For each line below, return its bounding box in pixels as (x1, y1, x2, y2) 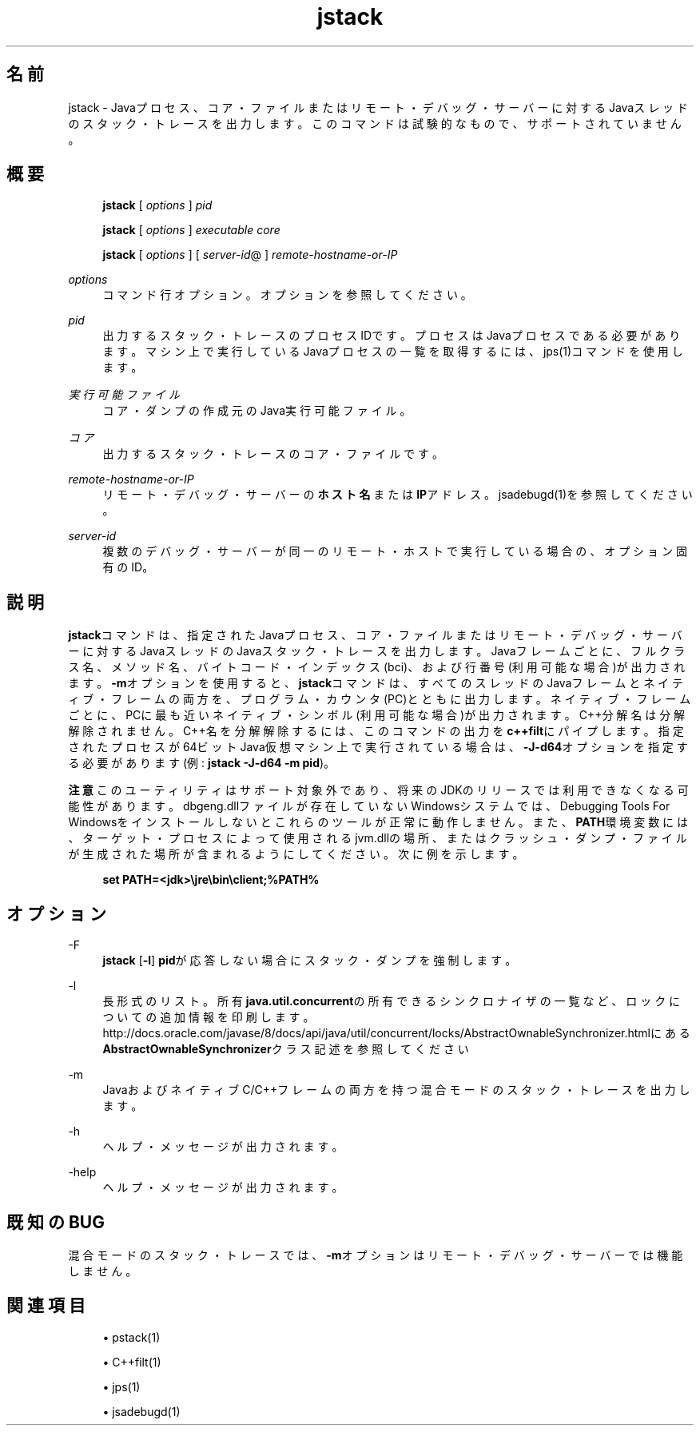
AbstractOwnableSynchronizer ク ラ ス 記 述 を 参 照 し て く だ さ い (102, 1042, 469, 1056)
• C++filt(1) (102, 1354, 161, 1369)
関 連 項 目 (6, 1295, 86, 1316)
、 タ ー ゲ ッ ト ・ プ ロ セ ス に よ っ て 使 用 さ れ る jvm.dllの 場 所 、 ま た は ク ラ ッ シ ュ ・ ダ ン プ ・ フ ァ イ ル (68, 831, 687, 845)
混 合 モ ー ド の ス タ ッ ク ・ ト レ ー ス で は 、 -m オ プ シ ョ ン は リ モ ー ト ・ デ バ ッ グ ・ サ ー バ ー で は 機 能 (68, 1247, 683, 1262)
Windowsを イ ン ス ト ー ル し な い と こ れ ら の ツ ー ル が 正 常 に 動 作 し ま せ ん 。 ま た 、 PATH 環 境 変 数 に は (68, 815, 689, 829)
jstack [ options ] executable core (102, 223, 280, 237)
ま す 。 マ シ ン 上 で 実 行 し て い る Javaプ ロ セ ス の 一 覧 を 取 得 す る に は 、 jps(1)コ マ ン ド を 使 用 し (102, 344, 683, 359)
